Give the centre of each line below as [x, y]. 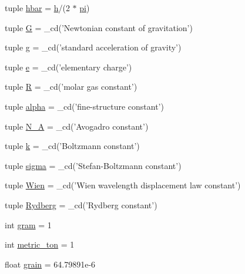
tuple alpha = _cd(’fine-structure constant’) [84, 106]
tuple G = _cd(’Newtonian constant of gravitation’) [99, 27]
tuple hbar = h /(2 [37, 8]
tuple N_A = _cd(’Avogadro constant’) [77, 126]
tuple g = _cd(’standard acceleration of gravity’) [93, 47]
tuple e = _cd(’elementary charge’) [68, 67]
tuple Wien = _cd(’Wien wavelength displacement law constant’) [123, 185]
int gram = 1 [28, 224]
